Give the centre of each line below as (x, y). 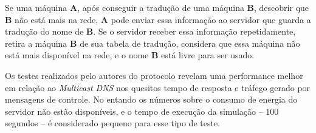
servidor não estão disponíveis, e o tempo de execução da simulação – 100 (142, 111)
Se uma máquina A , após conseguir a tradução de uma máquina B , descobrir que (157, 7)
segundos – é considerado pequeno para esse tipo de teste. (113, 123)
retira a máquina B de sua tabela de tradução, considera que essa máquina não (153, 43)
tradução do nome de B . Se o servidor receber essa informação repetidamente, (150, 31)
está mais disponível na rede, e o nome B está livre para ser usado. (130, 55)
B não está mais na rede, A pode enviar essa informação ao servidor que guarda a (158, 19)
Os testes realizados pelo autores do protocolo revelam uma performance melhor (154, 75)
